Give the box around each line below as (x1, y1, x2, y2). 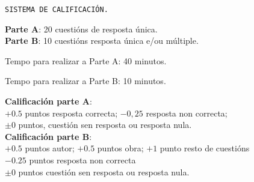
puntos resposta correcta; (25, 106, 118, 119)
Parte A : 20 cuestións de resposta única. (5, 22, 158, 35)
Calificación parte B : (5, 130, 92, 142)
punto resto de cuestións (160, 142, 250, 154)
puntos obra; (97, 142, 144, 154)
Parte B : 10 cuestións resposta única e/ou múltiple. (5, 34, 199, 47)
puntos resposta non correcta (29, 154, 136, 166)
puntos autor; (25, 142, 75, 154)
